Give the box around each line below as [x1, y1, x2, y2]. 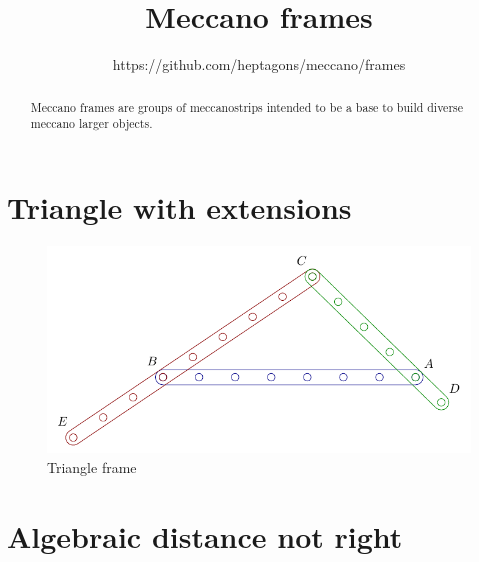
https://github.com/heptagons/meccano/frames [112, 54, 406, 75]
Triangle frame [47, 457, 137, 478]
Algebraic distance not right [7, 515, 403, 556]
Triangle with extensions [7, 186, 352, 227]
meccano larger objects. [30, 115, 153, 132]
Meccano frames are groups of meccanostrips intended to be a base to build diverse [30, 98, 464, 115]
